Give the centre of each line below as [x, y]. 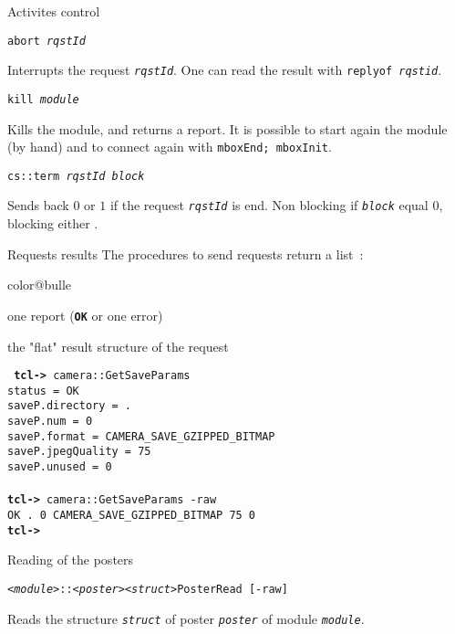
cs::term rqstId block [76, 176]
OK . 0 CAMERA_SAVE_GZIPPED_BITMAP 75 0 [132, 515]
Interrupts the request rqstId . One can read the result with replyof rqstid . [225, 70]
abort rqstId [47, 41]
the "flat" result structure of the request [118, 346]
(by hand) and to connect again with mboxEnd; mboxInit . [170, 147]
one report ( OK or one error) [85, 315]
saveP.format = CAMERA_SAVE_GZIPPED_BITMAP [141, 436]
